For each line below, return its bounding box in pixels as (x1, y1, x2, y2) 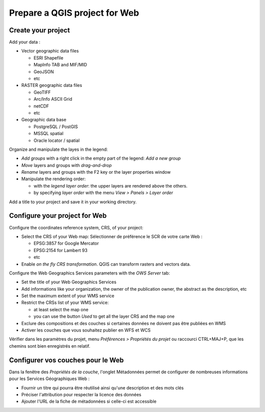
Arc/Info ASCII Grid (33, 96, 73, 102)
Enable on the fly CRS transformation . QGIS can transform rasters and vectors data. (21, 261, 191, 267)
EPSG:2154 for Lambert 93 (33, 247, 88, 253)
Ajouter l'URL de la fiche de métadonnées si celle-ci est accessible (21, 398, 157, 405)
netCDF (33, 103, 49, 109)
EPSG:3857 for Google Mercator (33, 241, 99, 247)
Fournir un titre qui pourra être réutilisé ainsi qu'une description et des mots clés (21, 385, 184, 390)
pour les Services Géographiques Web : (9, 376, 90, 382)
